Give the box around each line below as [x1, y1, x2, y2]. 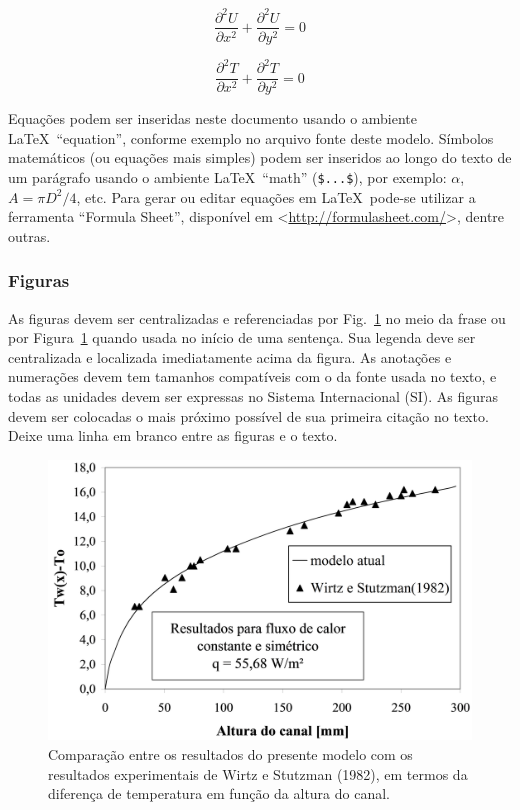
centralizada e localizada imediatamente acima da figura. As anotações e [8, 346, 452, 367]
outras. [8, 225, 51, 246]
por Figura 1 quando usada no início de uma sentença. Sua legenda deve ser [8, 327, 476, 348]
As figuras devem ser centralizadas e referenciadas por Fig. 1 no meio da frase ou [8, 307, 506, 328]
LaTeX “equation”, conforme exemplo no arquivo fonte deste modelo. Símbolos [8, 127, 494, 148]
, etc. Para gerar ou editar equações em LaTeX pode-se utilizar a [76, 186, 476, 207]
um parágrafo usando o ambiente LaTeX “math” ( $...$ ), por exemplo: [8, 166, 447, 187]
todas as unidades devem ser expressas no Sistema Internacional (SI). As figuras [8, 385, 499, 406]
